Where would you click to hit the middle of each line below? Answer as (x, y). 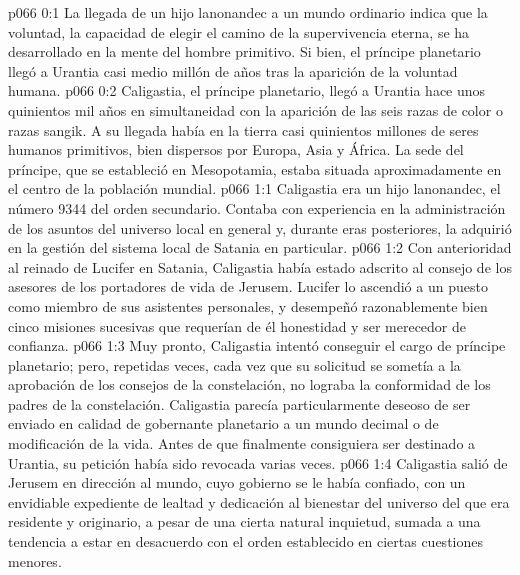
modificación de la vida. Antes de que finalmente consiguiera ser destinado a (242, 443)
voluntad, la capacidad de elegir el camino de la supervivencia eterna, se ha (239, 31)
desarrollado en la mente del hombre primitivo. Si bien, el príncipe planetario (244, 51)
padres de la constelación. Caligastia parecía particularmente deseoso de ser (239, 403)
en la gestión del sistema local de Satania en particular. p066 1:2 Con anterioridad (260, 247)
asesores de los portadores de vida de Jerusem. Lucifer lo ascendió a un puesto (248, 286)
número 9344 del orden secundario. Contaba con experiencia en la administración (257, 207)
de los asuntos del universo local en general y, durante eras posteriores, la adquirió (260, 227)
